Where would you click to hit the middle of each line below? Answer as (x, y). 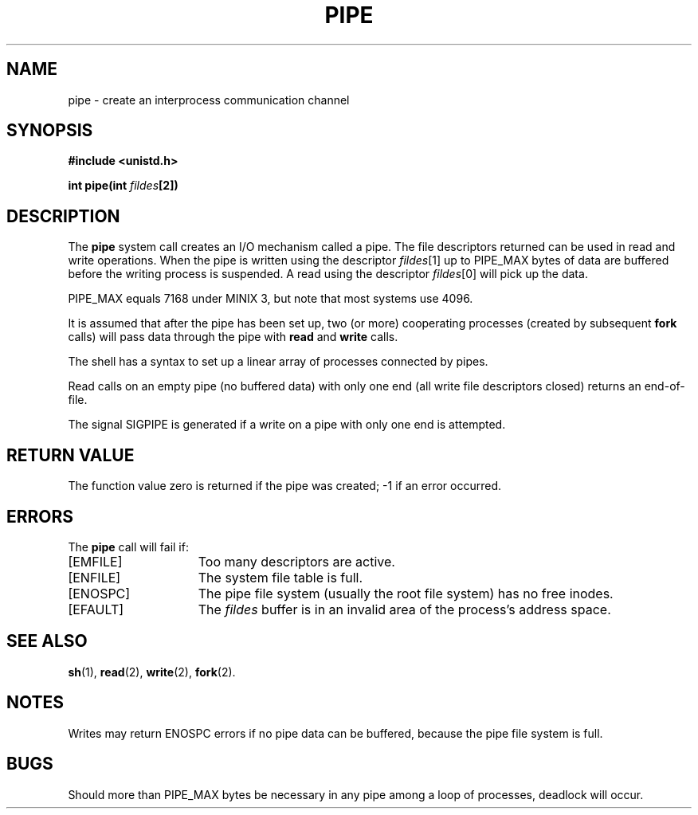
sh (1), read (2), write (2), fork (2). (152, 672)
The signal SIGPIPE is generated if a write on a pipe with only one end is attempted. (287, 425)
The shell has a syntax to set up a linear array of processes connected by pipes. (278, 362)
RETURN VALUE (71, 455)
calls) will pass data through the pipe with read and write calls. (233, 337)
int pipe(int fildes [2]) (123, 186)
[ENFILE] (94, 577)
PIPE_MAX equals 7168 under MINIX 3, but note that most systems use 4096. (271, 299)
